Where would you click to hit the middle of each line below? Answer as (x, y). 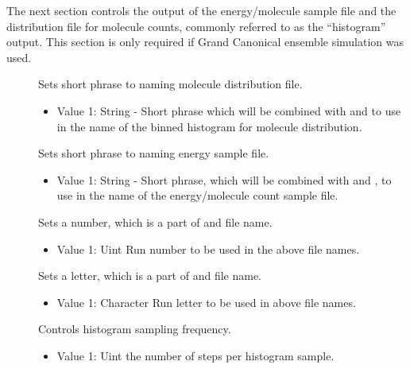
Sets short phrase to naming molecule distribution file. (170, 84)
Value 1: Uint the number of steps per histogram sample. (195, 355)
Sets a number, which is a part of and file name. (155, 221)
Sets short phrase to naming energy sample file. (154, 153)
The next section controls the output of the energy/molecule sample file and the (201, 10)
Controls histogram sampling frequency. (135, 329)
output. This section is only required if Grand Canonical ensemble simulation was (205, 42)
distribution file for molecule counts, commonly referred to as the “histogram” (196, 26)
